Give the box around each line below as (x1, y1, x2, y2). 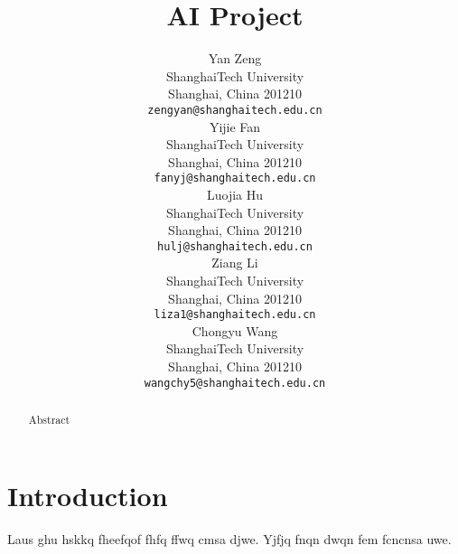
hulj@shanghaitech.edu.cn (157, 239, 313, 253)
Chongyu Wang (192, 321, 278, 340)
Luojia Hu (206, 185, 264, 203)
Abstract (28, 412, 70, 427)
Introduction (7, 476, 168, 513)
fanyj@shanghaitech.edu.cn (154, 172, 316, 185)
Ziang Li (211, 253, 258, 272)
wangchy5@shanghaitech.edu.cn (144, 376, 326, 390)
